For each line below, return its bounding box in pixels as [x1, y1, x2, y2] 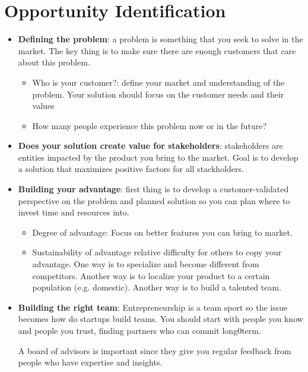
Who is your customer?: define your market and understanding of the [32, 76, 285, 88]
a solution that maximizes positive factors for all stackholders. [18, 162, 244, 175]
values [32, 99, 55, 112]
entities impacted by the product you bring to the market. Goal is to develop [18, 151, 299, 163]
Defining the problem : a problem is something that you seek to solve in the [18, 33, 303, 45]
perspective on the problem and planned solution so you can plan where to [18, 194, 290, 207]
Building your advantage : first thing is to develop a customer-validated [18, 183, 289, 195]
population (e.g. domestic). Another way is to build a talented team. [32, 281, 282, 293]
